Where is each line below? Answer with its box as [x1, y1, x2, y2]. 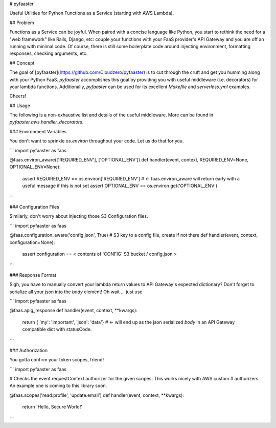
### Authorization [9, 347, 48, 353]
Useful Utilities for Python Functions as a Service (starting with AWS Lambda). [9, 10, 174, 16]
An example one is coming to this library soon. [9, 382, 107, 389]
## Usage [9, 103, 31, 109]
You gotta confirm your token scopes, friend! [9, 357, 104, 363]
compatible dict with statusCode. [22, 326, 92, 333]
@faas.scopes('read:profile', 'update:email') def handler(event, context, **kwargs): [9, 392, 184, 398]
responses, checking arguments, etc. [9, 50, 88, 56]
